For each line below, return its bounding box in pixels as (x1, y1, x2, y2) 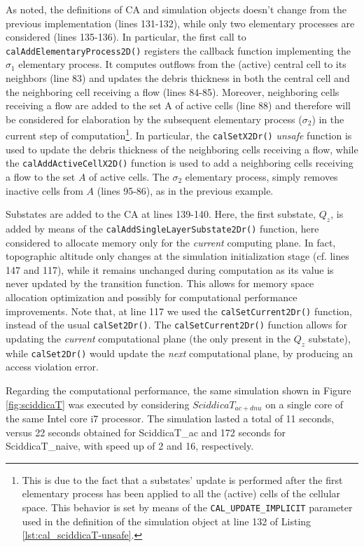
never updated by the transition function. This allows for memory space (6, 276, 314, 291)
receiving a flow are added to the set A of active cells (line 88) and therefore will (6, 98, 351, 113)
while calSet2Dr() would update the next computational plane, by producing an (6, 345, 353, 360)
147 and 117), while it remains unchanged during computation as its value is (6, 262, 334, 277)
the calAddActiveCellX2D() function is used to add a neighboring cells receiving (6, 155, 353, 170)
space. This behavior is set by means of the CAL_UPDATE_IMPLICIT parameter (22, 499, 353, 514)
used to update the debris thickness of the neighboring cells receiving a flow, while (6, 141, 358, 156)
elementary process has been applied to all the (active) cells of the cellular (22, 486, 341, 501)
